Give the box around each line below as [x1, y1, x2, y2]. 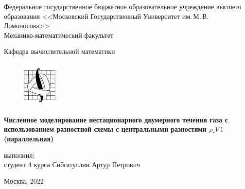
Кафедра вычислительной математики [4, 46, 115, 56]
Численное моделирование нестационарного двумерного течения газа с [4, 114, 228, 124]
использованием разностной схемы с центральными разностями [4, 124, 207, 134]
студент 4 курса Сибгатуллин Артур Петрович [4, 159, 140, 170]
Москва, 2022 [4, 175, 44, 186]
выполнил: [4, 150, 35, 160]
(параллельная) [4, 134, 54, 143]
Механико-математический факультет [4, 30, 114, 40]
